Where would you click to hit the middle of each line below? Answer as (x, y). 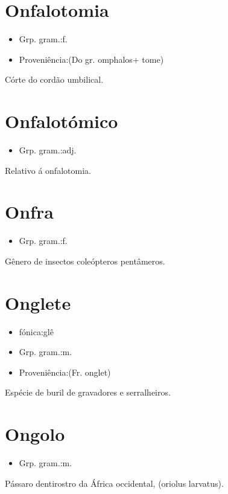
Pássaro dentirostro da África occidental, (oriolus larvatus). (114, 483)
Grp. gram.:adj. (48, 150)
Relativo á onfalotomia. (48, 170)
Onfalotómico (62, 121)
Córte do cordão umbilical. (54, 79)
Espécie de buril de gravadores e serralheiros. (88, 392)
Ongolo (35, 434)
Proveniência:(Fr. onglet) (65, 372)
